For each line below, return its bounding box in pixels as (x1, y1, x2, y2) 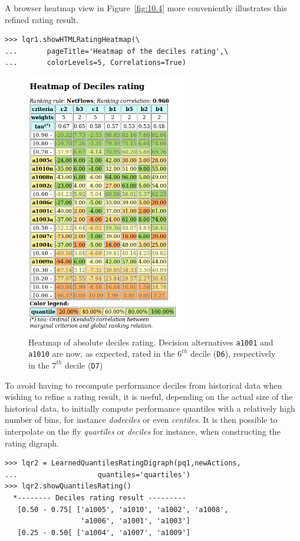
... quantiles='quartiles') (5, 470, 190, 479)
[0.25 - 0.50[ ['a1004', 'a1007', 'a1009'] (17, 528, 190, 537)
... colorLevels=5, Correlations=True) (5, 58, 186, 67)
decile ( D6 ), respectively (190, 347, 276, 360)
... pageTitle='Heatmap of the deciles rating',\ (5, 47, 229, 56)
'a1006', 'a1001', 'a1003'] (80, 517, 190, 526)
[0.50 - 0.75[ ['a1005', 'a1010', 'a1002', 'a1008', (17, 505, 229, 514)
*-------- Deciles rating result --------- (13, 493, 186, 502)
